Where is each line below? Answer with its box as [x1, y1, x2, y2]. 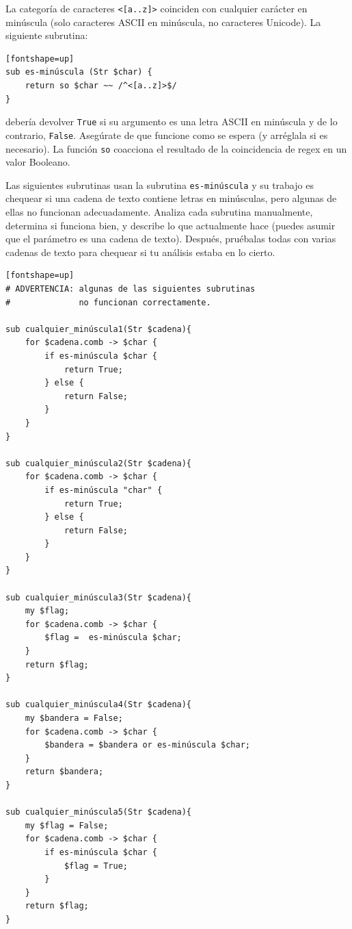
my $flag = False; [25, 820, 109, 830]
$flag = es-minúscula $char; [44, 633, 182, 643]
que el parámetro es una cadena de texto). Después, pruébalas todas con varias [5, 231, 336, 246]
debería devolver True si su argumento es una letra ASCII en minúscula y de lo [5, 114, 338, 129]
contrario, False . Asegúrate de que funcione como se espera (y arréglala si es [5, 127, 328, 142]
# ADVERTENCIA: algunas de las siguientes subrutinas [5, 284, 256, 294]
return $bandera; [25, 767, 104, 777]
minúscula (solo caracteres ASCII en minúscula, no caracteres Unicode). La [5, 14, 321, 29]
